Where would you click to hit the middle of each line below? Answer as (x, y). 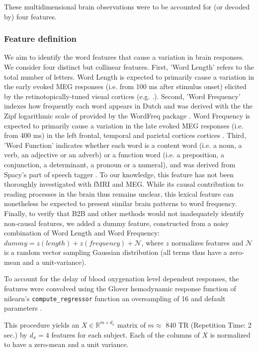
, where (152, 242)
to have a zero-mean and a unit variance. (66, 344)
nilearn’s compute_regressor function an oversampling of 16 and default (115, 298)
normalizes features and (207, 242)
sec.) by (16, 334)
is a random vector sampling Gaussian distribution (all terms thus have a (116, 252)
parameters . (23, 308)
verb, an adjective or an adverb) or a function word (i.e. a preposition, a (114, 155)
